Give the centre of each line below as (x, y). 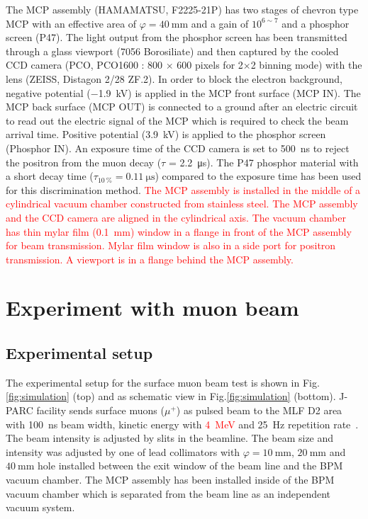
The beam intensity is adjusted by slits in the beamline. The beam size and (170, 438)
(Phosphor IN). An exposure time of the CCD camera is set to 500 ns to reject (178, 148)
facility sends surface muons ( (100, 410)
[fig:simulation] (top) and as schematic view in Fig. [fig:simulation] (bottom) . (171, 396)
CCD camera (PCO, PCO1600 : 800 (84, 65)
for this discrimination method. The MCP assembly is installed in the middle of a (183, 189)
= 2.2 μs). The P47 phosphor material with (263, 162)
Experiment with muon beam (152, 308)
